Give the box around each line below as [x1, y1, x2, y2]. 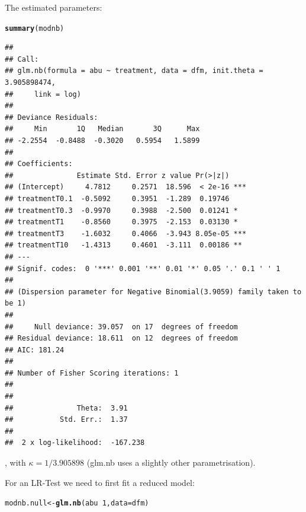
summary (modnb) [5, 24, 65, 33]
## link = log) [5, 90, 81, 98]
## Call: [5, 55, 39, 63]
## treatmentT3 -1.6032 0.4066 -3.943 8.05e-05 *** [5, 229, 247, 238]
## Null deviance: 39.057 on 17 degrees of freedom [5, 322, 238, 331]
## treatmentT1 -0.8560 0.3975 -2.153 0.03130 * [5, 218, 238, 227]
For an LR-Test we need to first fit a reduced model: [5, 476, 195, 488]
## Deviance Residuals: [5, 113, 98, 122]
